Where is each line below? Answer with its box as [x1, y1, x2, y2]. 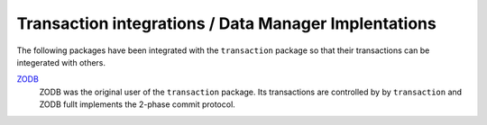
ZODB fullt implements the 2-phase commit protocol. [39, 99, 236, 110]
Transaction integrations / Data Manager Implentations [16, 13, 436, 33]
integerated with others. [16, 57, 106, 67]
